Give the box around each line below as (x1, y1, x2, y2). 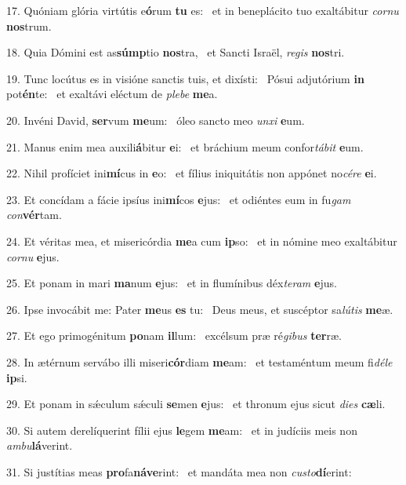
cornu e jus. (6, 248, 60, 264)
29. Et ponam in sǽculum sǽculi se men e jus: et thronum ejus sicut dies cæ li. (6, 396, 386, 412)
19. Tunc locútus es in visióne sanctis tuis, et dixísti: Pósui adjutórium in (6, 70, 364, 86)
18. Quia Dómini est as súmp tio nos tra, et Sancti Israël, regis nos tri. (6, 44, 345, 60)
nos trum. (6, 17, 52, 34)
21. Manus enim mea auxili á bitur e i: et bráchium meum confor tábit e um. (6, 138, 364, 155)
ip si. (6, 369, 27, 385)
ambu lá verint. (6, 437, 73, 454)
